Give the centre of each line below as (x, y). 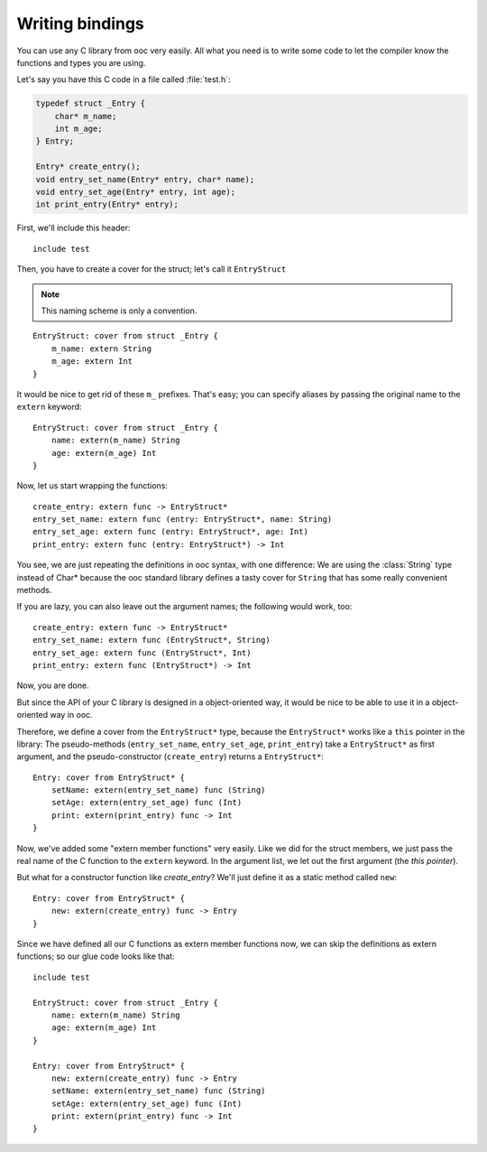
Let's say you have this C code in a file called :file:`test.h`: (124, 79)
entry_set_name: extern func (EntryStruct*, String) (152, 640)
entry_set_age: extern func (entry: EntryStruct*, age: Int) (170, 532)
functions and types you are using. (81, 62)
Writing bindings (80, 23)
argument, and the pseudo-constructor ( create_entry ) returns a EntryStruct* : (170, 757)
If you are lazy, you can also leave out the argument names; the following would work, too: (184, 607)
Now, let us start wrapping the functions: (92, 486)
